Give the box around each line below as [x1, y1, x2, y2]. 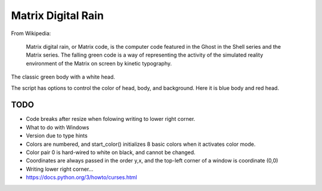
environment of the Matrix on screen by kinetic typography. [26, 60, 172, 67]
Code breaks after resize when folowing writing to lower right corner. [26, 115, 196, 123]
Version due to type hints [26, 132, 88, 139]
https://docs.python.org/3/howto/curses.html [26, 174, 137, 181]
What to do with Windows [26, 124, 89, 131]
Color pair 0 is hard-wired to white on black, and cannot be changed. [26, 149, 196, 156]
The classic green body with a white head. [11, 73, 116, 80]
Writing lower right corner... [26, 165, 94, 173]
